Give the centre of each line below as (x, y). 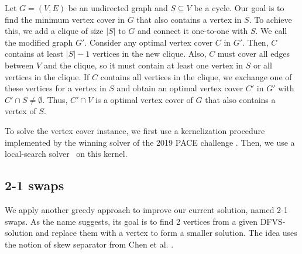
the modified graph (39, 42)
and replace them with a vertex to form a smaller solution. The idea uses (166, 233)
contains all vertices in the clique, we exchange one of (196, 76)
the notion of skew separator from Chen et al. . (89, 244)
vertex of (20, 111)
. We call (271, 31)
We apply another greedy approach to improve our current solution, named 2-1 (146, 209)
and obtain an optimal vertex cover (180, 88)
